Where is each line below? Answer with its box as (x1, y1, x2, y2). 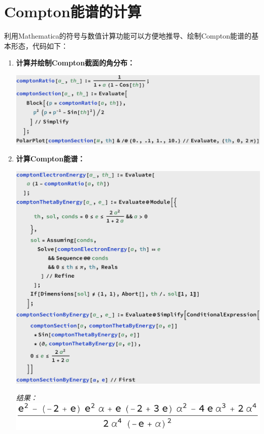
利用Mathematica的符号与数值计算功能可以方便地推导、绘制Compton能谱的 (4, 30, 252, 41)
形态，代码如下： (11, 40, 68, 51)
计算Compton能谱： (16, 153, 85, 164)
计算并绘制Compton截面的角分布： (16, 57, 135, 68)
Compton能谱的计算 (4, 1, 142, 22)
